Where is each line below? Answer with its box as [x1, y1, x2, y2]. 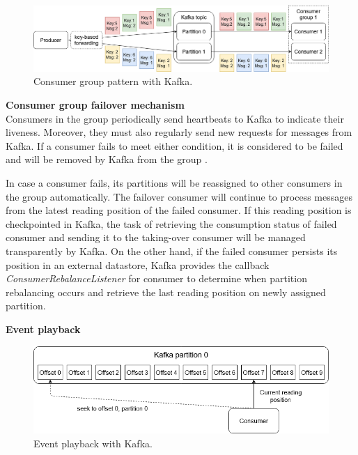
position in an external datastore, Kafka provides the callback [6, 257, 270, 272]
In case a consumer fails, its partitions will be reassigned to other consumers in [6, 175, 343, 190]
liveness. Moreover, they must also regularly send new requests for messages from [6, 125, 352, 139]
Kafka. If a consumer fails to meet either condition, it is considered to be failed [6, 138, 343, 153]
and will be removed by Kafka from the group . [6, 152, 208, 167]
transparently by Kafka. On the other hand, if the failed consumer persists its [6, 243, 338, 258]
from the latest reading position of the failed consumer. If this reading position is [6, 203, 352, 217]
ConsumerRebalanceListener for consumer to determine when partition [6, 271, 307, 286]
